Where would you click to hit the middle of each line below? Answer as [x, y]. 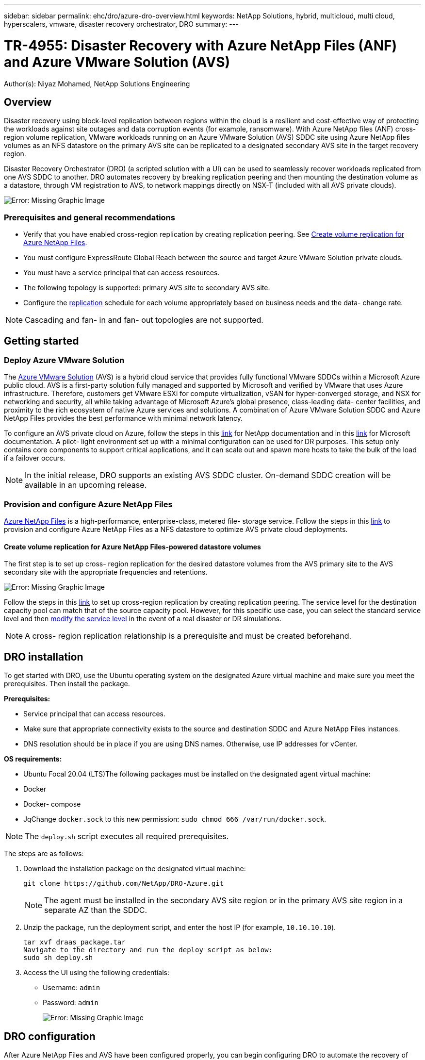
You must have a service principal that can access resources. [122, 273]
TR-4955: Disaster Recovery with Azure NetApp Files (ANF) [201, 45]
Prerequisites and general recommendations [90, 217]
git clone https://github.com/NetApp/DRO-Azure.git [124, 884]
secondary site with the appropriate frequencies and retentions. [106, 572]
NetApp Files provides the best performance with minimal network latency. [123, 418]
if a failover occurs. [35, 458]
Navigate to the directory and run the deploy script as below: [148, 950]
